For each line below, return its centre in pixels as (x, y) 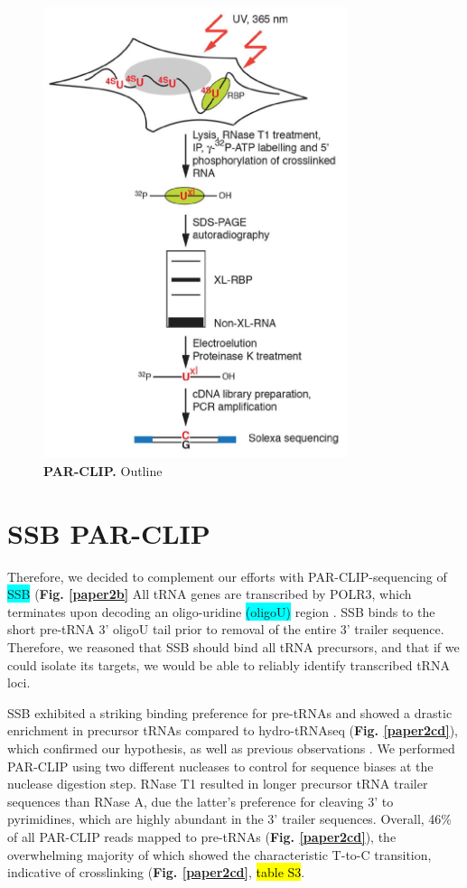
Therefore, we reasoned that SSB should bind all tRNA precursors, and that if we (233, 647)
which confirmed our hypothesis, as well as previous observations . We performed (231, 748)
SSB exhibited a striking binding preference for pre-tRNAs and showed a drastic (230, 712)
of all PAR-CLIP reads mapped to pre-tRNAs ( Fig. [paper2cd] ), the (202, 836)
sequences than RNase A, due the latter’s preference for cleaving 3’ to (201, 801)
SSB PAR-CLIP (109, 533)
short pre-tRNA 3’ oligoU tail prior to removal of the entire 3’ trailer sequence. (226, 629)
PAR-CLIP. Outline (103, 470)
